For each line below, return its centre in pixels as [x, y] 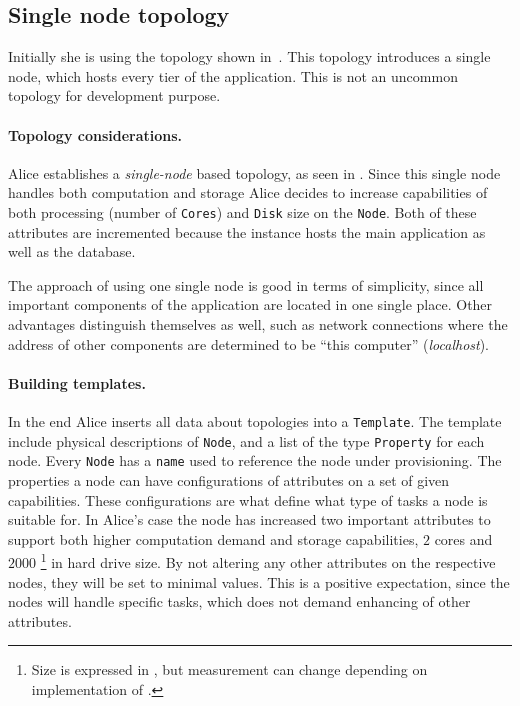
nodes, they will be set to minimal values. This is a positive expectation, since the [259, 581]
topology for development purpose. [114, 95]
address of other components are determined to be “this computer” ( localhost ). [248, 343]
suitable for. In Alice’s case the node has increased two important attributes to [249, 519]
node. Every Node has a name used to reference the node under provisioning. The [255, 460]
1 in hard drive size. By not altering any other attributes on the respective [268, 560]
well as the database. [72, 251]
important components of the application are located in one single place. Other [250, 304]
